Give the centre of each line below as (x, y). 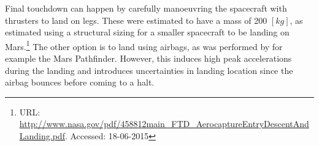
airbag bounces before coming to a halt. (80, 82)
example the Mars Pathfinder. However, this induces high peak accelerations (148, 58)
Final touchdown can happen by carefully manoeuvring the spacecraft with (146, 8)
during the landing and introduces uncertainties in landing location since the (149, 70)
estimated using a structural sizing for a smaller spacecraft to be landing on (147, 32)
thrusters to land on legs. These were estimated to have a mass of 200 (136, 20)
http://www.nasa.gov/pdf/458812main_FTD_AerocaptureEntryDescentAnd (164, 124)
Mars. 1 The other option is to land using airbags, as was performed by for (144, 45)
